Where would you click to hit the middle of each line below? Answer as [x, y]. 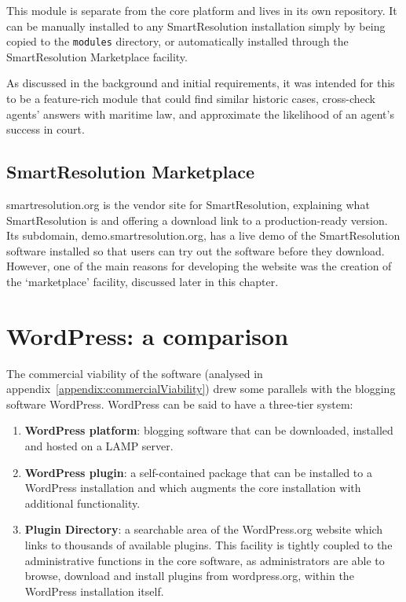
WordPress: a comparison [148, 335]
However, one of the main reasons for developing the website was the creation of [199, 266]
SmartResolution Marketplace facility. [97, 56]
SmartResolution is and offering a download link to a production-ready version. [197, 220]
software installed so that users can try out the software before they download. [196, 250]
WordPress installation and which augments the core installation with [193, 488]
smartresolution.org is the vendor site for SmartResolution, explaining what [188, 205]
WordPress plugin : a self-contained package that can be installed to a [198, 472]
